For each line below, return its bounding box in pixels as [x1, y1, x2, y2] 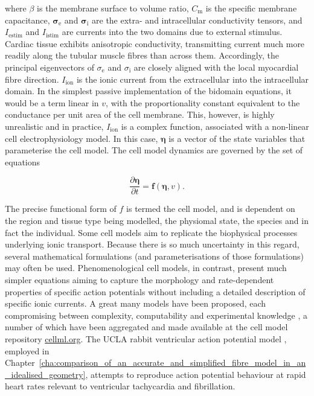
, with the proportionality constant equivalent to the [106, 96, 300, 109]
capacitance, [5, 13, 50, 26]
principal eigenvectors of [5, 60, 94, 73]
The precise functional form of [5, 202, 117, 215]
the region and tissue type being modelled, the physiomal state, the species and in [5, 214, 309, 226]
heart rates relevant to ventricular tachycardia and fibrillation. [5, 380, 235, 392]
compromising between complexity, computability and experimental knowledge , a [5, 308, 308, 321]
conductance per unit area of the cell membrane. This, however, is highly [5, 108, 275, 121]
